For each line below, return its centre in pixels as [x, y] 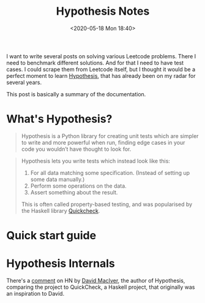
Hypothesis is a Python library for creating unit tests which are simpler [110, 136]
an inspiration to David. [35, 293]
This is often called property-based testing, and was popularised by [107, 204]
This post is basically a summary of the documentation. [76, 94]
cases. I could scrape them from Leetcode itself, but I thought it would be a [101, 69]
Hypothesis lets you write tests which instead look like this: [95, 161]
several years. [24, 82]
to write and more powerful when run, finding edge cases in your [103, 142]
